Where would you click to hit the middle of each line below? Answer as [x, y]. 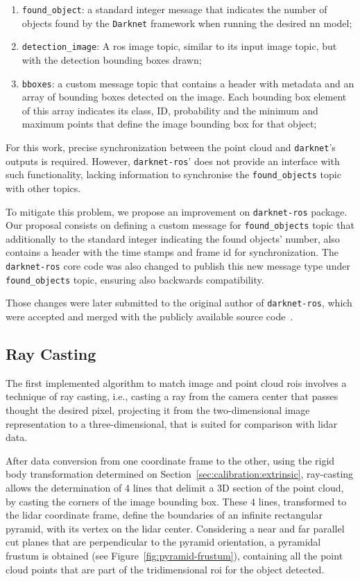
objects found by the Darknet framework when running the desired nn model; [187, 23]
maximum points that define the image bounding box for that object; [169, 124]
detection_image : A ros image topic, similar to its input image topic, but [179, 46]
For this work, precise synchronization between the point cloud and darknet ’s [171, 147]
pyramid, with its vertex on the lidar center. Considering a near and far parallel [175, 528]
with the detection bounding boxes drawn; [112, 59]
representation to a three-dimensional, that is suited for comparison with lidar [172, 423]
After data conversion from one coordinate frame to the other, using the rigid [170, 460]
